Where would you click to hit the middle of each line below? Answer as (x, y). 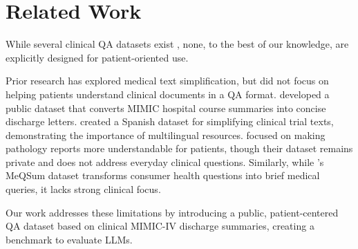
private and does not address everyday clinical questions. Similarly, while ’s (165, 162)
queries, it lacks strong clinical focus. (83, 189)
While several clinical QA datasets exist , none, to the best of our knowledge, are (177, 44)
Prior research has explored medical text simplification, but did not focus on (167, 81)
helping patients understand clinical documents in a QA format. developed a (168, 94)
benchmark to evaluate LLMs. (69, 239)
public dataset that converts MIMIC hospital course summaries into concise (166, 108)
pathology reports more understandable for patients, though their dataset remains (179, 148)
